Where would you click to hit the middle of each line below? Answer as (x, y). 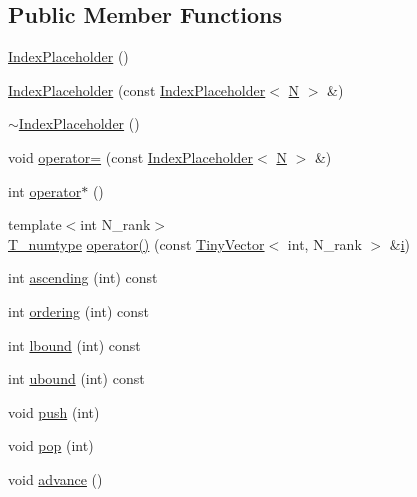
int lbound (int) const (74, 344)
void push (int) (54, 411)
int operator (45, 190)
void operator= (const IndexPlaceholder (131, 156)
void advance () (55, 478)
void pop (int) (51, 445)
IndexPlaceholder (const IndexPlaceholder (137, 89)
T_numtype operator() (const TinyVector (136, 243)
